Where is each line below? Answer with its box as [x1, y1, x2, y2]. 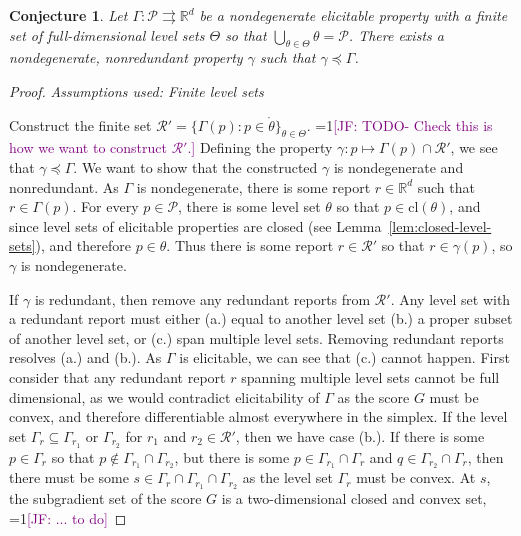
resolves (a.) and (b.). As [9, 347, 162, 368]
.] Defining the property [187, 137, 333, 158]
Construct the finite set [9, 114, 152, 135]
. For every [72, 196, 139, 217]
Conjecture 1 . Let [9, 5, 128, 25]
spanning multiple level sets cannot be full [241, 366, 500, 387]
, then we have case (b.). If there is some [235, 425, 485, 446]
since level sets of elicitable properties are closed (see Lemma [9, 215, 382, 236]
